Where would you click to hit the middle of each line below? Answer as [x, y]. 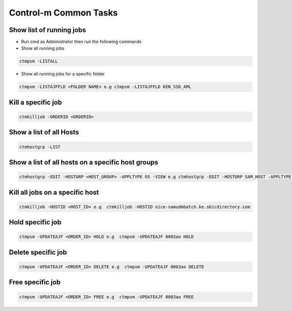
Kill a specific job [36, 102]
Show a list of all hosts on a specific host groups [83, 162]
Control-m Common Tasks [64, 13]
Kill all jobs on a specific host [54, 192]
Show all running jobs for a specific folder [63, 74]
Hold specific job [35, 222]
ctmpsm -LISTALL [39, 61]
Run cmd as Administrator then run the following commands [81, 42]
